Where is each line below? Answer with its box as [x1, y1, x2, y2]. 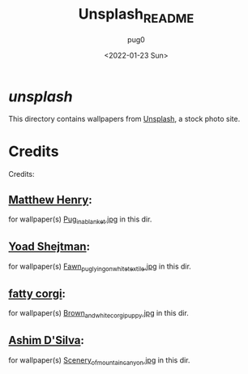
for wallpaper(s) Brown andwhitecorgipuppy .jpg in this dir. [8, 308, 189, 320]
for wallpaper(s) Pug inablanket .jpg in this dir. [8, 214, 152, 226]
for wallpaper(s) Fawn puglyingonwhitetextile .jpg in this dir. [8, 261, 192, 273]
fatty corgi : [8, 286, 66, 300]
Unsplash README [78, 5, 195, 26]
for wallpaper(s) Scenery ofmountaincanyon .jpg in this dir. [8, 355, 190, 367]
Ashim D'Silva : [8, 333, 85, 347]
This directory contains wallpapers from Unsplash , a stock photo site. [8, 114, 241, 124]
